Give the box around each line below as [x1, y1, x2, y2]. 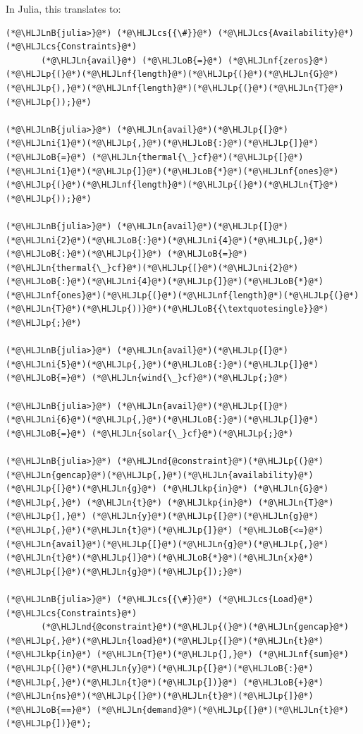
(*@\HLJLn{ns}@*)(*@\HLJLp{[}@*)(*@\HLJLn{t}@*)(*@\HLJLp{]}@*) [6, 691, 314, 702]
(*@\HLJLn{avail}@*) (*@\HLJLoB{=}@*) [41, 55, 223, 66]
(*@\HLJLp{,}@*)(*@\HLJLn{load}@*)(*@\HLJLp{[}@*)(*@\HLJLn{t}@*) [6, 635, 324, 646]
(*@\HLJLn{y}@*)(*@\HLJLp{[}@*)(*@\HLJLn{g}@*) [91, 511, 319, 522]
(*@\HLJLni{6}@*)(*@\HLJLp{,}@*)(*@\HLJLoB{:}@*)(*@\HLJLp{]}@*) [6, 415, 319, 425]
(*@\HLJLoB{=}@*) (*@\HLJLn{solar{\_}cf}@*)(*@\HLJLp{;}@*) [6, 428, 294, 439]
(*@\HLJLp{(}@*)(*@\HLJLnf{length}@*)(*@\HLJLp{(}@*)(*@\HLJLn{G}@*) [6, 69, 339, 80]
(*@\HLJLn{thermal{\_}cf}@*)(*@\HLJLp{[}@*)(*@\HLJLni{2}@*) [6, 262, 299, 273]
